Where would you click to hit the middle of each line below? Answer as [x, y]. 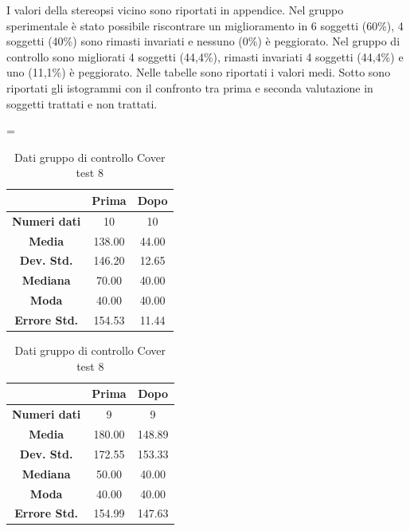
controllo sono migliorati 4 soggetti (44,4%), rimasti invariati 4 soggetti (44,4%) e [205, 56]
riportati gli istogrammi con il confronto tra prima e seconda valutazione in [190, 87]
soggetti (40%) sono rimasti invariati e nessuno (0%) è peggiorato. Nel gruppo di [203, 41]
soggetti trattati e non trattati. [82, 103]
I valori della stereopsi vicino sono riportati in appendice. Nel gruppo [175, 10]
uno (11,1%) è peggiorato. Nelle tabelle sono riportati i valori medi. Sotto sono [199, 72]
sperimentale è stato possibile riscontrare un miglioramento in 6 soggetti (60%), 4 [205, 25]
